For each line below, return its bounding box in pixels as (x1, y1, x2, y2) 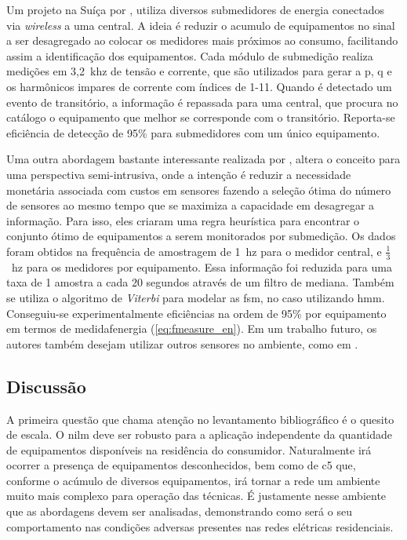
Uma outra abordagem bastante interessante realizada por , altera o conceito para (6, 151, 401, 167)
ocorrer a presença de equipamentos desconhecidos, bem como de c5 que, (6, 457, 356, 473)
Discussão (6, 374, 86, 398)
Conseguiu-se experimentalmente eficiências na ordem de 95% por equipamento (6, 305, 387, 321)
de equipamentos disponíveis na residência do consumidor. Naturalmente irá (6, 441, 372, 458)
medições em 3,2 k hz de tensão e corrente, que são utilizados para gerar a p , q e (6, 63, 392, 79)
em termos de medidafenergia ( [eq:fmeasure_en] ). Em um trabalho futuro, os (6, 320, 377, 337)
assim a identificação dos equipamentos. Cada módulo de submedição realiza (6, 47, 373, 64)
